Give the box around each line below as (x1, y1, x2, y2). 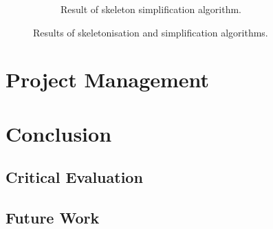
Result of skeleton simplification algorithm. (61, 2, 241, 16)
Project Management (6, 65, 210, 94)
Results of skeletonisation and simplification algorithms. (33, 25, 268, 39)
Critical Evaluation (6, 166, 143, 188)
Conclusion (6, 119, 112, 147)
